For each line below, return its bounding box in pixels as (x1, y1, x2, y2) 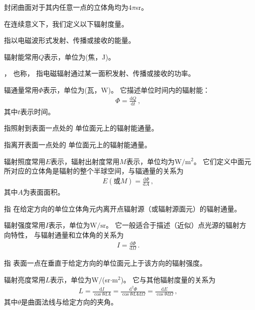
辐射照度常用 (4, 156, 45, 166)
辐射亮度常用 (4, 274, 45, 284)
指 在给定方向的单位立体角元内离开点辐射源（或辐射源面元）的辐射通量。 (4, 203, 241, 213)
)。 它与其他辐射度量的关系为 (120, 274, 216, 284)
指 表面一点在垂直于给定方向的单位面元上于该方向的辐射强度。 (4, 258, 207, 268)
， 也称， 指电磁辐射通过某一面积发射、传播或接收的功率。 (4, 68, 195, 78)
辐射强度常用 (4, 220, 45, 230)
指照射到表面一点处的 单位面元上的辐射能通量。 (4, 123, 158, 133)
